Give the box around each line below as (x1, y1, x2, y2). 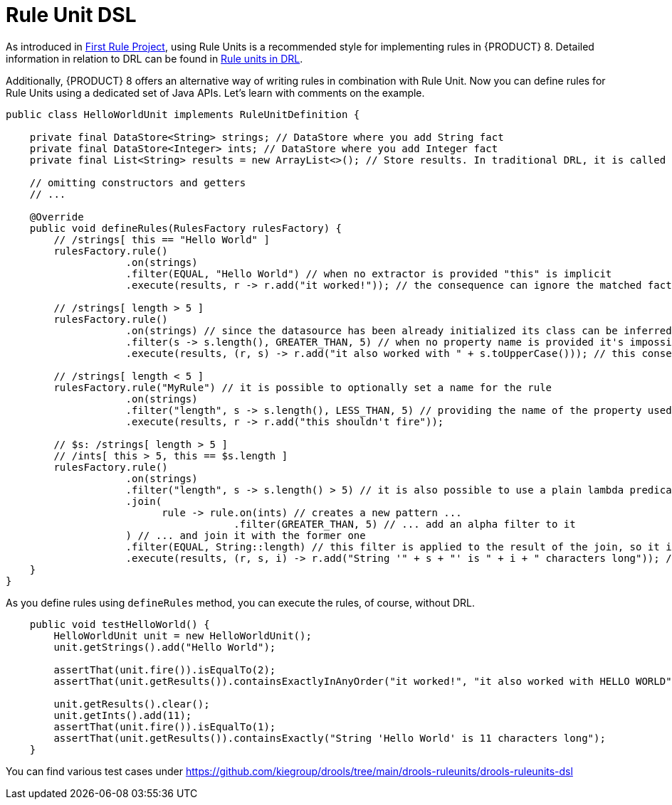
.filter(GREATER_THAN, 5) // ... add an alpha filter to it (233, 518, 576, 530)
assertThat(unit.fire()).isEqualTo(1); (53, 720, 276, 732)
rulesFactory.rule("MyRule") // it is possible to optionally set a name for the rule (53, 381, 552, 393)
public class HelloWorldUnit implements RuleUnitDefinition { (6, 108, 360, 120)
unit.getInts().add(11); (53, 709, 192, 721)
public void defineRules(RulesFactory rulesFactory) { (29, 222, 342, 234)
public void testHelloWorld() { (29, 618, 210, 630)
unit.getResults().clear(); (53, 698, 210, 710)
